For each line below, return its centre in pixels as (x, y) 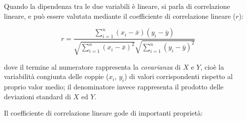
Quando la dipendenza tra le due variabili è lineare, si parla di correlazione (117, 6)
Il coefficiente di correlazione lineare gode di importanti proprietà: (104, 113)
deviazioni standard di (37, 96)
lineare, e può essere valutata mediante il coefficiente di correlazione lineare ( (120, 16)
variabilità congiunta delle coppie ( (56, 76)
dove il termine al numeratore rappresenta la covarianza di (92, 66)
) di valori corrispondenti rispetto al (178, 76)
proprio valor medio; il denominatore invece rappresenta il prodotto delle (114, 86)
